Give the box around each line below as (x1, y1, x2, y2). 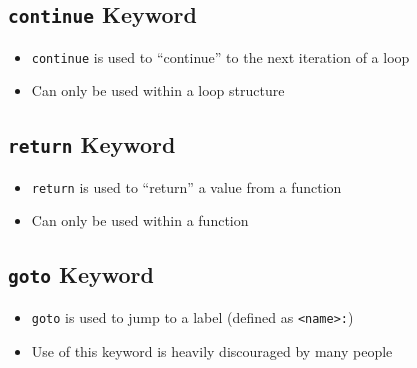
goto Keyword (8, 259, 154, 290)
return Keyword (8, 129, 176, 160)
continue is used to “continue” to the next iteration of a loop (31, 46, 410, 67)
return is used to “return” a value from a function (31, 176, 342, 197)
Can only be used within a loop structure (31, 80, 285, 101)
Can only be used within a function (31, 210, 249, 231)
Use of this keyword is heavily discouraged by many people (31, 340, 393, 361)
